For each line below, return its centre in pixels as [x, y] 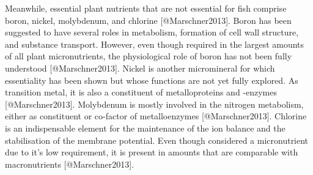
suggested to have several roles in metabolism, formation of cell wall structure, [152, 32]
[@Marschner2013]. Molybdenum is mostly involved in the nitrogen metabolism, [154, 104]
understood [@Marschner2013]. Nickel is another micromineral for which [140, 68]
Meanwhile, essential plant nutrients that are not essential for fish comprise [146, 8]
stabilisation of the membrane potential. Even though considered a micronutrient [157, 140]
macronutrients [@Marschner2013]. [70, 164]
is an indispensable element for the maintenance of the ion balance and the [145, 128]
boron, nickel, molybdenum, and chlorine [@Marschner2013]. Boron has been [148, 20]
